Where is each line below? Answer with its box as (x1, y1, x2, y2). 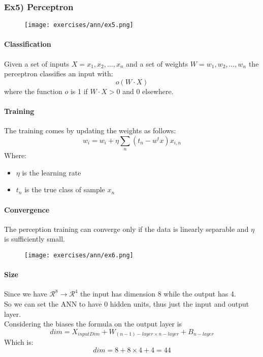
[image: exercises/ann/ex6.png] (24, 252, 134, 259)
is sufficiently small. (4, 233, 65, 244)
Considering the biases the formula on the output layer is (4, 318, 182, 329)
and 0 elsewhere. (122, 85, 174, 96)
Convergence (4, 204, 50, 215)
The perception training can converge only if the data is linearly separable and (4, 223, 249, 234)
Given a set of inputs (4, 58, 70, 69)
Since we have (4, 288, 47, 299)
